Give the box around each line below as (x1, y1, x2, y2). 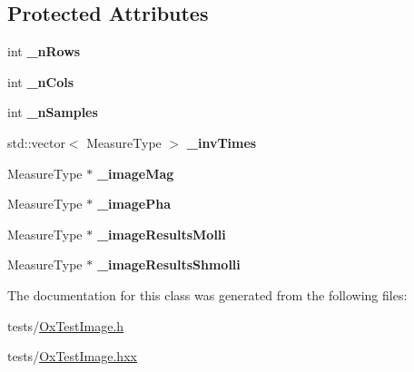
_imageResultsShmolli (96, 255, 241, 274)
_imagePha (96, 194, 171, 213)
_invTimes (186, 132, 257, 152)
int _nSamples (7, 103, 98, 122)
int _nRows (7, 42, 81, 61)
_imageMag (96, 163, 174, 182)
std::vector (7, 132, 65, 152)
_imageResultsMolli (96, 224, 226, 243)
